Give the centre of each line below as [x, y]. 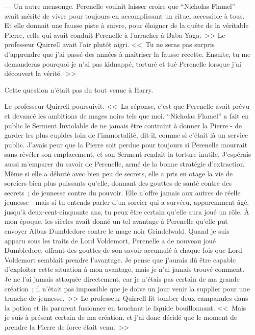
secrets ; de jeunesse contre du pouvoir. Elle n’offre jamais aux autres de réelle [123, 192]
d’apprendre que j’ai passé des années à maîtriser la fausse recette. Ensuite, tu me [127, 54]
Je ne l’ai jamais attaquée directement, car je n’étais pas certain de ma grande [122, 279]
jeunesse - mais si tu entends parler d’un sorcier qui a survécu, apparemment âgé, [127, 202]
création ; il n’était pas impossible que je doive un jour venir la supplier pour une [127, 288]
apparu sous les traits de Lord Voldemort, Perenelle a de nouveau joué [110, 240]
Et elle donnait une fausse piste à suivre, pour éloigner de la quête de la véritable [127, 25]
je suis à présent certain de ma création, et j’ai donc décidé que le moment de [121, 317]
